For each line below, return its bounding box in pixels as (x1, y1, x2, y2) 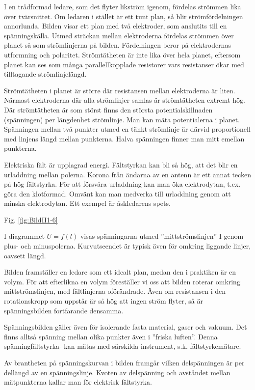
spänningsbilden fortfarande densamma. (4, 305, 124, 315)
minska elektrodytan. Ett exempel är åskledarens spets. (4, 198, 171, 208)
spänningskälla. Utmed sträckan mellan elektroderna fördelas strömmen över (4, 30, 234, 40)
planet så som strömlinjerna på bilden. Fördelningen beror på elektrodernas (4, 40, 231, 50)
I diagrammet (4, 231, 45, 241)
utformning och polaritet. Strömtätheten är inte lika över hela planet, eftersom (4, 49, 241, 59)
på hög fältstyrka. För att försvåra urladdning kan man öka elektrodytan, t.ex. (4, 179, 241, 189)
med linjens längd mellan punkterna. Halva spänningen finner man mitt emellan (4, 133, 245, 143)
